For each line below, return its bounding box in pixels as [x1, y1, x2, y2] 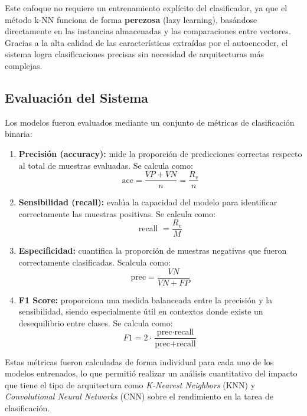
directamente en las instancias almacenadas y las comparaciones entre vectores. [5, 25, 291, 37]
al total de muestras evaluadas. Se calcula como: [18, 159, 193, 171]
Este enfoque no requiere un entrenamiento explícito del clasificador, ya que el [5, 2, 288, 14]
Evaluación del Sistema [5, 88, 149, 106]
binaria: [5, 127, 32, 140]
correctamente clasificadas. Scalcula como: [18, 256, 171, 268]
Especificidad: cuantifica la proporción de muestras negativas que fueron [18, 244, 287, 257]
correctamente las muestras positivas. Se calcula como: [18, 207, 216, 220]
